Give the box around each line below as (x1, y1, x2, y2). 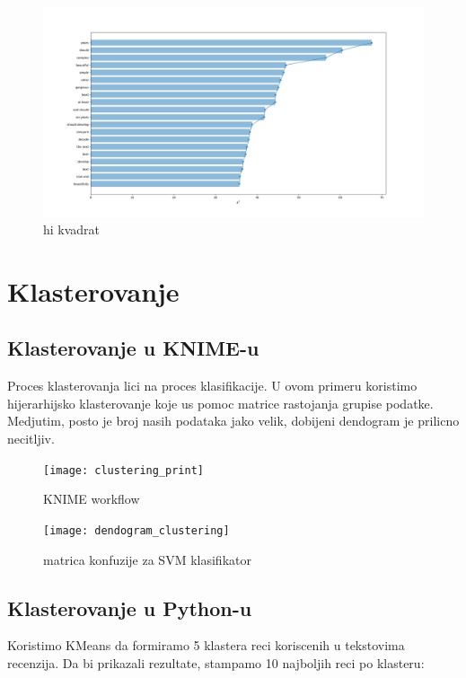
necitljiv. (7, 429, 55, 448)
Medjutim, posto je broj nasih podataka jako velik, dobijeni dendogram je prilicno (7, 411, 460, 430)
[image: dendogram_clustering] (43, 524, 230, 537)
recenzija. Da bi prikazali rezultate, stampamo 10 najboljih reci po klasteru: (7, 653, 425, 672)
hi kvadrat (43, 220, 101, 239)
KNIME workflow (43, 489, 140, 508)
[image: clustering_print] (43, 463, 204, 477)
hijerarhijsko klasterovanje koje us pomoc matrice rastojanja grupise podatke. (7, 393, 434, 412)
